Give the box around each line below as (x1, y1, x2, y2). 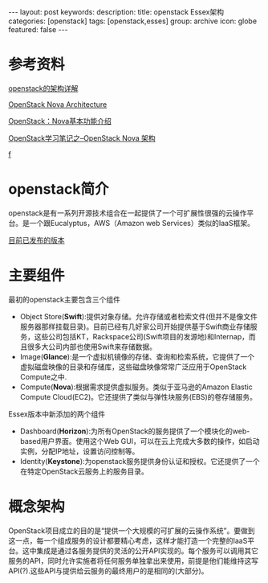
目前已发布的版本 (8, 235, 65, 244)
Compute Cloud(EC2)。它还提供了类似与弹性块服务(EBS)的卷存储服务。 (19, 392, 258, 401)
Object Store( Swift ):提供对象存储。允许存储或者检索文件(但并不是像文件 (19, 311, 258, 321)
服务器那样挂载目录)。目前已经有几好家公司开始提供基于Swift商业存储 (19, 322, 251, 331)
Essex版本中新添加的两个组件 (8, 409, 106, 419)
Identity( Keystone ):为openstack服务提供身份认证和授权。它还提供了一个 (19, 456, 261, 466)
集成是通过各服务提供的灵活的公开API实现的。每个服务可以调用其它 (35, 545, 259, 556)
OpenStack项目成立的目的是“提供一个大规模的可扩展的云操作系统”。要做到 (8, 525, 255, 536)
